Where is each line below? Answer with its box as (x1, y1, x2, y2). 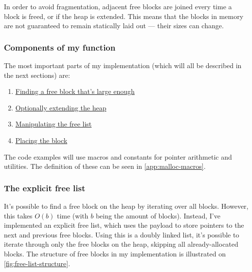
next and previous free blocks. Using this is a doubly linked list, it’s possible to (4, 229, 239, 239)
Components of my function (4, 41, 116, 53)
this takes (4, 210, 33, 220)
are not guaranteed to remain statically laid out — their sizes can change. (4, 20, 224, 31)
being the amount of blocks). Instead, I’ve (95, 210, 220, 220)
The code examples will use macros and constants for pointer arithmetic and (4, 151, 232, 162)
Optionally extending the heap (15, 102, 107, 112)
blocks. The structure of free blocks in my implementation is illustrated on (4, 248, 226, 258)
